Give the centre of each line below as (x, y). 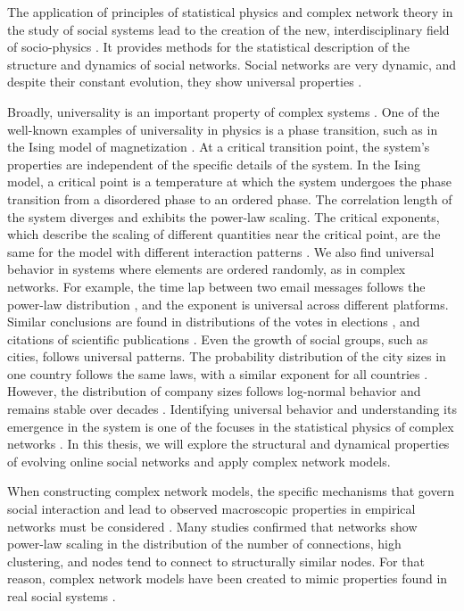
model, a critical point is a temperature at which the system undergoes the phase (229, 182)
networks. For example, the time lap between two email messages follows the (216, 286)
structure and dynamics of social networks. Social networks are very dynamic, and (232, 64)
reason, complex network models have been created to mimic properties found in (228, 578)
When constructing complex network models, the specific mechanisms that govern (231, 491)
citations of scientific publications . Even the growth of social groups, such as (218, 339)
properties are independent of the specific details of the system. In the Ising (214, 164)
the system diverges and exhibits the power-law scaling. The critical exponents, (224, 216)
